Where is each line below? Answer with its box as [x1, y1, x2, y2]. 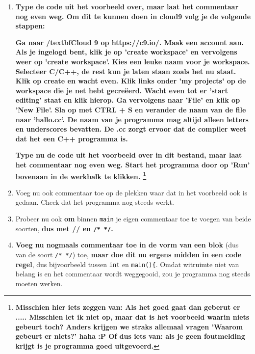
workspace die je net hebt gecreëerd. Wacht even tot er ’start [15, 85, 228, 95]
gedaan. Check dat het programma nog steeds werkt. [15, 197, 174, 207]
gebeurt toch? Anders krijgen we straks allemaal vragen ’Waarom [15, 321, 243, 331]
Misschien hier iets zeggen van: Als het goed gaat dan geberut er [15, 302, 240, 312]
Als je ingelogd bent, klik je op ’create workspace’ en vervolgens [15, 47, 237, 57]
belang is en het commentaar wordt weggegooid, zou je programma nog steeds [15, 269, 250, 279]
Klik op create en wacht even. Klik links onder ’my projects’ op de [15, 76, 246, 86]
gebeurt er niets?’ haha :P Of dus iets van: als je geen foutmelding [15, 331, 245, 341]
